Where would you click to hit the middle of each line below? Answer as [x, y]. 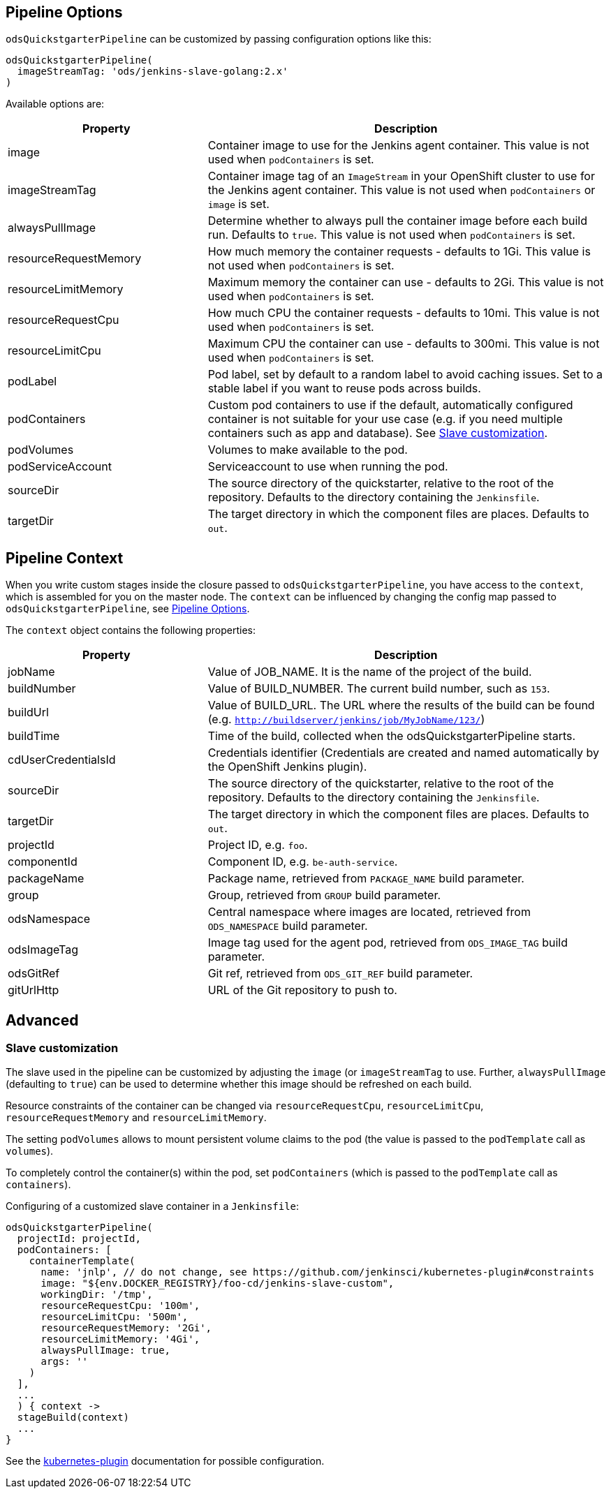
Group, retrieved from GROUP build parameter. [324, 895]
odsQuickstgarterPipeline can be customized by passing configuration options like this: [219, 39]
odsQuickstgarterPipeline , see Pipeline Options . [128, 609]
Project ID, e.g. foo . [258, 845]
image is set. [238, 204]
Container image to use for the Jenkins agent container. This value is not [398, 146]
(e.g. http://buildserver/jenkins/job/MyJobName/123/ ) [346, 719]
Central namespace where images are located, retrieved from [369, 912]
